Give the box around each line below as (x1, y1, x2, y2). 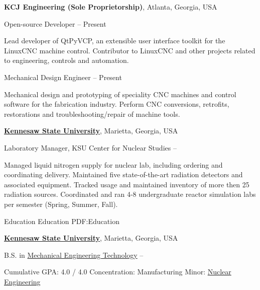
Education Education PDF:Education (4, 215, 119, 226)
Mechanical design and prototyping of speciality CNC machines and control (4, 89, 236, 99)
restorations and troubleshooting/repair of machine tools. (4, 108, 180, 119)
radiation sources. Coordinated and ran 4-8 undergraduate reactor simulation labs (4, 189, 256, 199)
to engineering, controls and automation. (4, 55, 129, 65)
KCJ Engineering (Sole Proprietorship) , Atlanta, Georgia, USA (4, 2, 217, 12)
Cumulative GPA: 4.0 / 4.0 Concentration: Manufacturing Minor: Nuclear (4, 266, 231, 277)
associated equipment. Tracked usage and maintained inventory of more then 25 (4, 179, 249, 189)
